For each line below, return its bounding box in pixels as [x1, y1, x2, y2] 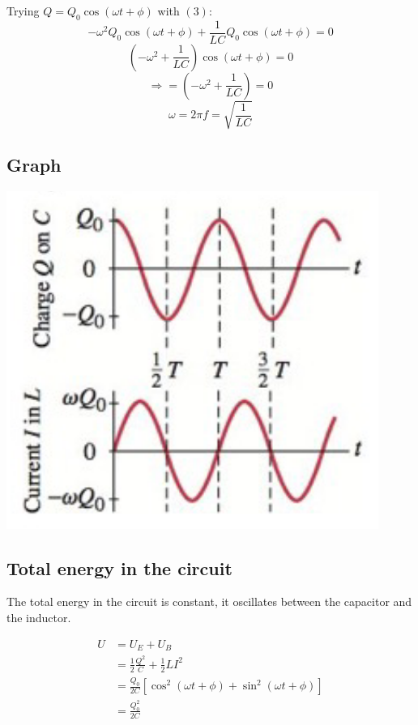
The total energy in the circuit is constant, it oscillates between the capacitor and [6, 593, 412, 610]
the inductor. [6, 609, 71, 625]
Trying [6, 2, 40, 19]
